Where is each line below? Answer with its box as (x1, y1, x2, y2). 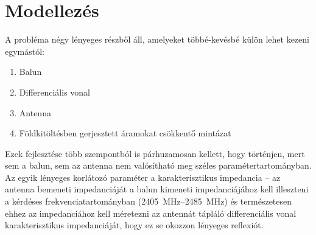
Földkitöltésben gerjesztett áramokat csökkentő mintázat (19, 127, 231, 139)
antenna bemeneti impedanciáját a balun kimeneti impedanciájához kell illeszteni (5, 183, 309, 195)
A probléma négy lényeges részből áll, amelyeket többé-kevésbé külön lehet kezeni (5, 33, 309, 46)
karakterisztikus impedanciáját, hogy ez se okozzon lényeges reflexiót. (5, 219, 264, 231)
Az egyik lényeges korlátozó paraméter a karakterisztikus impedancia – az (5, 170, 281, 183)
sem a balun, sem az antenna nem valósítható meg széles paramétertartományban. (5, 159, 312, 172)
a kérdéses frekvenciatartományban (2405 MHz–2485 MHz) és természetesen (5, 195, 292, 208)
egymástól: (5, 44, 45, 57)
